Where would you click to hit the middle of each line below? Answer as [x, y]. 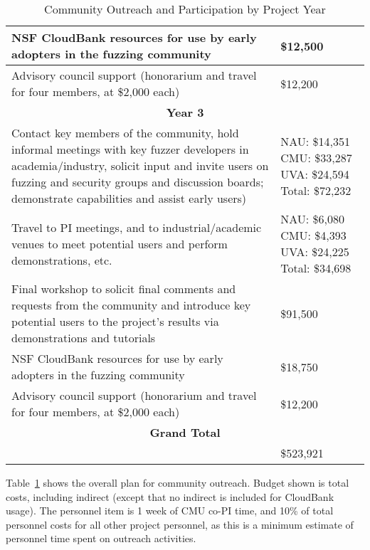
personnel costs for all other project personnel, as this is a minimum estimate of [180, 524]
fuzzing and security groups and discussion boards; [138, 182]
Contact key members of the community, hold [125, 133]
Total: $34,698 [316, 268]
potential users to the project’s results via [115, 321]
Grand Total [185, 432]
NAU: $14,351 [315, 141]
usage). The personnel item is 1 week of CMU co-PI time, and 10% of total [170, 511]
